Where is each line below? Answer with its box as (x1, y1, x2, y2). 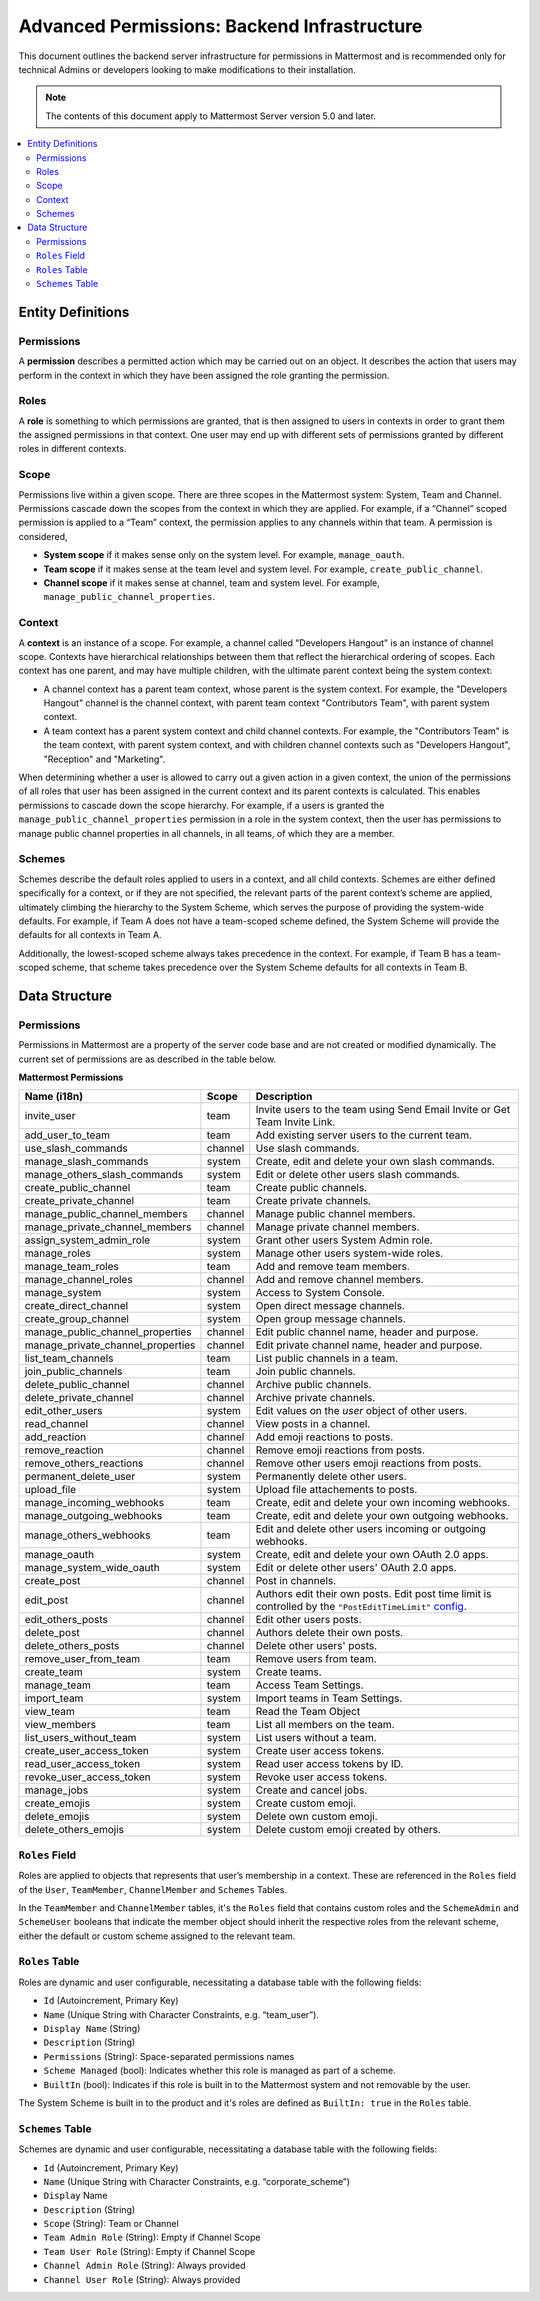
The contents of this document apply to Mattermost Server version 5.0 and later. (45, 110, 377, 122)
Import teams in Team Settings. (255, 1691, 403, 1705)
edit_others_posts (24, 1613, 109, 1627)
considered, (18, 530, 68, 542)
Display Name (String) (43, 2023, 141, 2035)
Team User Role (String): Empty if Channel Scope (43, 2245, 256, 2257)
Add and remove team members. (255, 1260, 410, 1274)
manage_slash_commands (24, 1155, 149, 1169)
